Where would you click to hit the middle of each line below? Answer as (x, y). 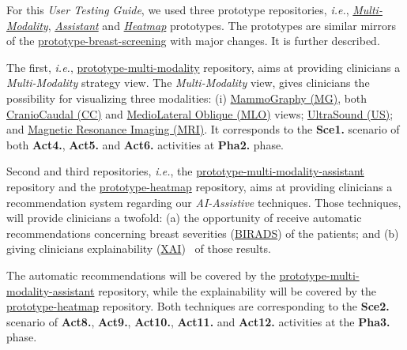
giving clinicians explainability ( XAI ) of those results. (139, 248)
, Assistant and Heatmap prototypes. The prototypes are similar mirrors (222, 25)
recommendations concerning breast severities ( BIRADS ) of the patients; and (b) (203, 233)
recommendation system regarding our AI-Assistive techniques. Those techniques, (204, 202)
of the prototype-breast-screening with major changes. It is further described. (193, 41)
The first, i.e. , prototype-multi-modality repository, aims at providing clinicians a (203, 67)
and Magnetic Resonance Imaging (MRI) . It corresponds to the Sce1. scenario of (203, 129)
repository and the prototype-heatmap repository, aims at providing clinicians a (200, 186)
